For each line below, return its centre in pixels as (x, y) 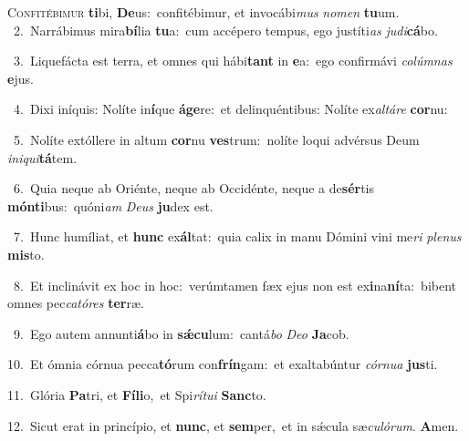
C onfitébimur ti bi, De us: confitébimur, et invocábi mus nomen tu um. (203, 12)
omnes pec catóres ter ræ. (76, 303)
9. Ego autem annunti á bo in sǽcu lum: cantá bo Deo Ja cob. (181, 333)
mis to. (26, 254)
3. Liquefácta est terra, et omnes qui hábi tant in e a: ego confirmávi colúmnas (233, 61)
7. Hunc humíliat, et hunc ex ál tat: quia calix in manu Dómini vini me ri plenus (237, 236)
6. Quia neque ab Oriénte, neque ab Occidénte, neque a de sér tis (194, 188)
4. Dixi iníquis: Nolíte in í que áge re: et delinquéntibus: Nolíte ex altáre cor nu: (230, 109)
